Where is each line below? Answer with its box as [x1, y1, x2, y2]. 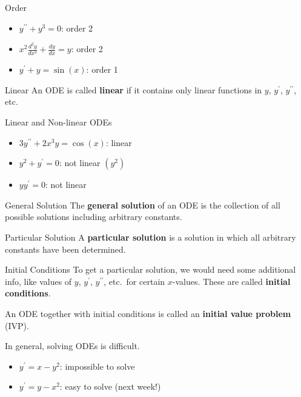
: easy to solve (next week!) [59, 380, 161, 393]
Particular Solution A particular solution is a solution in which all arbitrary [5, 230, 296, 243]
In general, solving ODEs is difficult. [5, 339, 140, 352]
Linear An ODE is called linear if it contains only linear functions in [5, 83, 262, 96]
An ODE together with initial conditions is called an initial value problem [5, 307, 291, 319]
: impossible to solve [59, 359, 135, 372]
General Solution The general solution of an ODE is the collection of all [5, 198, 280, 211]
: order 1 [86, 63, 118, 76]
